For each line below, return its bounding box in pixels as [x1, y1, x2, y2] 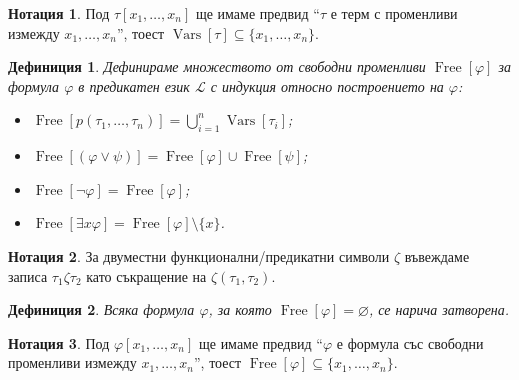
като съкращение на [86, 265, 207, 286]
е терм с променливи [330, 3, 458, 23]
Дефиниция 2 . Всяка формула [8, 299, 195, 320]
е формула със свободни [336, 332, 484, 353]
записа [8, 265, 48, 286]
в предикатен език [78, 75, 190, 96]
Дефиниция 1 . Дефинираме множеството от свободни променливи [8, 56, 426, 77]
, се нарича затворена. [368, 299, 510, 320]
